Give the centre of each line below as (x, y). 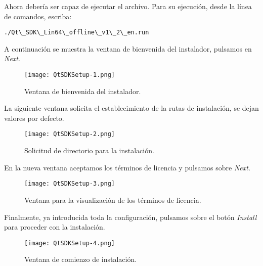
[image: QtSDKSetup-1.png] (70, 75)
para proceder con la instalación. (55, 227)
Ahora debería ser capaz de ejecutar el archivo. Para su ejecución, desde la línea (128, 6)
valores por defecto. (34, 118)
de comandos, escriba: (38, 16)
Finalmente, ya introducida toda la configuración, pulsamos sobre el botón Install (130, 217)
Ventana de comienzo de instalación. (81, 259)
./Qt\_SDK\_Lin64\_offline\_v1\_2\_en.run (77, 33)
